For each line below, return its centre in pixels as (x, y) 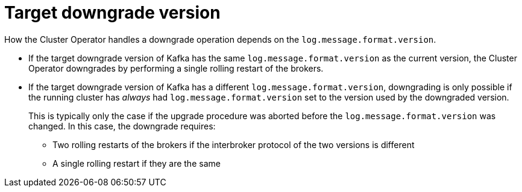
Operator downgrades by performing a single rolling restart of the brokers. (176, 68)
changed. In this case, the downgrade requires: (122, 126)
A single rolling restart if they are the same (137, 163)
